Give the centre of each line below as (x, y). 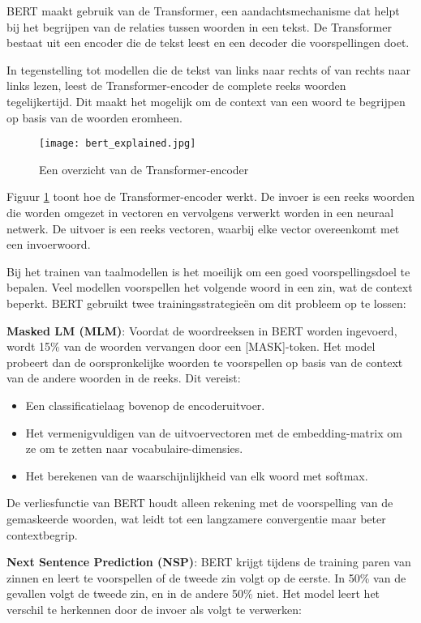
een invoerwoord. (49, 244)
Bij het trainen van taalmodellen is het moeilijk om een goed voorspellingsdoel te (208, 271)
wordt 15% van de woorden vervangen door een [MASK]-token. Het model (191, 346)
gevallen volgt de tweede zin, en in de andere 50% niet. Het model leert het (193, 593)
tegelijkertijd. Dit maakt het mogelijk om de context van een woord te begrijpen (206, 101)
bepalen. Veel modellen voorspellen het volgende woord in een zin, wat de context (210, 287)
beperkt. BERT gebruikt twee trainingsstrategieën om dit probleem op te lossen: (206, 303)
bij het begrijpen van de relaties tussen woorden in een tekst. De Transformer (199, 26)
